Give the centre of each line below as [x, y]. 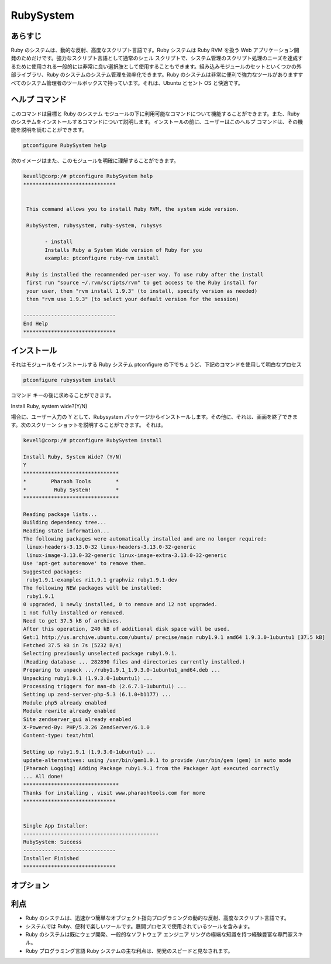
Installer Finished [51, 859]
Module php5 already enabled [65, 703]
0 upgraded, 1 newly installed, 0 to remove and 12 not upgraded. [120, 604]
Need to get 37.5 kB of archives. [73, 621]
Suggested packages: [52, 572]
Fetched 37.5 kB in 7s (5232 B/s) [73, 645]
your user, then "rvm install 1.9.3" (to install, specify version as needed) [142, 291]
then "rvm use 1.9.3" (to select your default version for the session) [133, 299]
